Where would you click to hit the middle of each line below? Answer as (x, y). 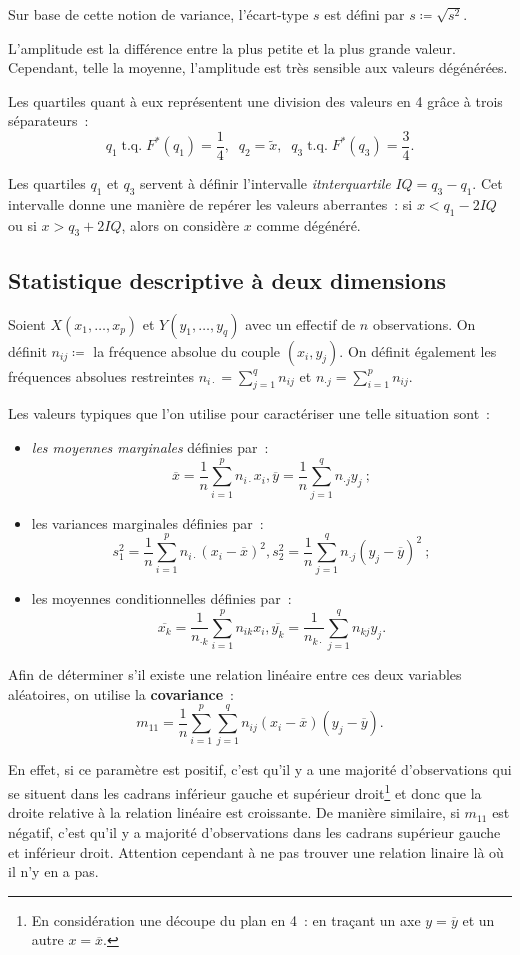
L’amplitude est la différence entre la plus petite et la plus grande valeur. (232, 47)
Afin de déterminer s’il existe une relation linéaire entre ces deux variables (235, 674)
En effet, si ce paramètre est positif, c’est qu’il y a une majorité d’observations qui (260, 769)
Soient (27, 323)
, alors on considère (180, 224)
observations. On (424, 323)
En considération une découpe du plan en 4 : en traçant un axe (226, 919)
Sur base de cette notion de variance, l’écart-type (158, 14)
